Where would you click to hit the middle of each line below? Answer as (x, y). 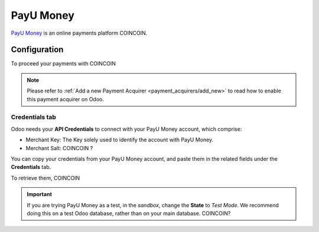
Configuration (37, 50)
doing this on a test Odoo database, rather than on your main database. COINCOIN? (129, 213)
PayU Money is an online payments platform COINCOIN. (79, 33)
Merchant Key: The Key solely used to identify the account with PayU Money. (120, 140)
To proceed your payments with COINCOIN (64, 64)
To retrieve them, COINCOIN (45, 178)
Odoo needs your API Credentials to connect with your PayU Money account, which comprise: (126, 129)
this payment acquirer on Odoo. (66, 99)
